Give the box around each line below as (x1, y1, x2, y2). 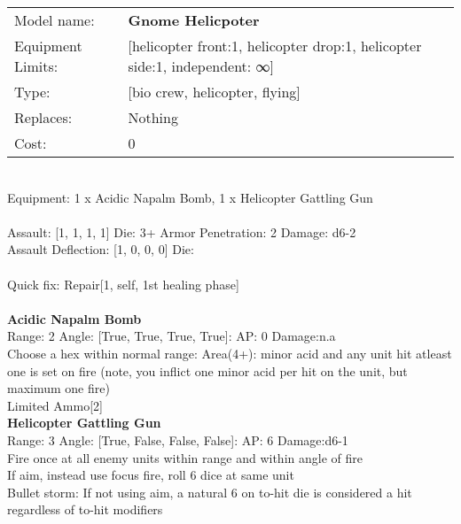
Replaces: (14, 107, 73, 127)
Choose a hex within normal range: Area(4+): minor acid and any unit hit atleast (7, 343, 452, 362)
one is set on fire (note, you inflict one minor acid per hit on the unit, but (7, 361, 408, 380)
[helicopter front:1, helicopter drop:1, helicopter (128, 35, 422, 56)
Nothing (128, 107, 178, 127)
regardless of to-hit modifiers (7, 500, 163, 519)
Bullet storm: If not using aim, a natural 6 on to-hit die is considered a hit (7, 482, 412, 501)
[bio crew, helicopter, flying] (128, 81, 301, 102)
